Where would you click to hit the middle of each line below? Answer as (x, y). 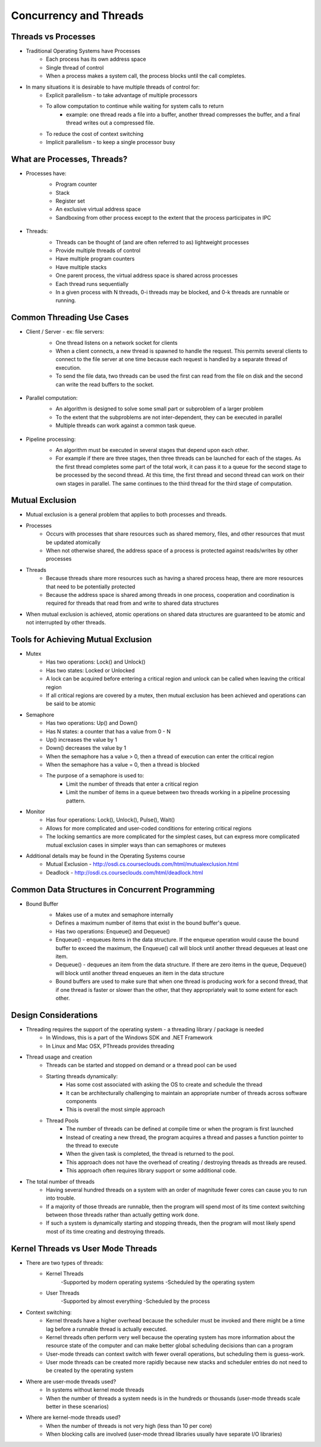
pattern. (76, 801)
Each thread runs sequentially (92, 284)
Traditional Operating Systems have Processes (83, 51)
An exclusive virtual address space (98, 209)
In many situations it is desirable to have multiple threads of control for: (113, 87)
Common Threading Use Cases (70, 318)
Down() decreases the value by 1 (86, 748)
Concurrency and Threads (77, 15)
